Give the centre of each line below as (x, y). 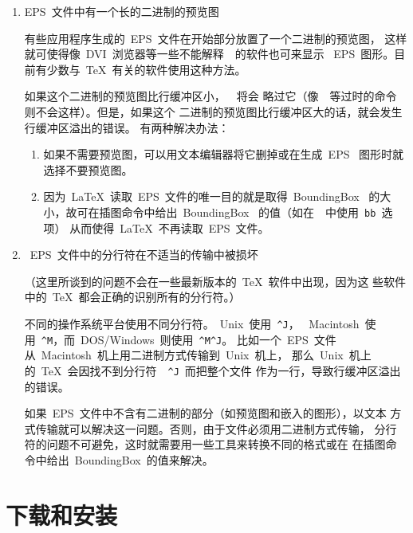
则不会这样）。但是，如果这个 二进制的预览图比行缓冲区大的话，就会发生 (213, 111)
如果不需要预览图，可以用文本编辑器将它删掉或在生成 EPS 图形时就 (224, 154)
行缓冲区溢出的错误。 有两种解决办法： (127, 127)
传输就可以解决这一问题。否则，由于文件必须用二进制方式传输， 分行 (216, 428)
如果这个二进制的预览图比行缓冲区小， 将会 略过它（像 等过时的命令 (210, 96)
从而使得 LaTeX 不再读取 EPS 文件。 (169, 227)
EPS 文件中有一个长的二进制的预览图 (122, 11)
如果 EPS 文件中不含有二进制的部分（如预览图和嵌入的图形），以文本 (205, 413)
